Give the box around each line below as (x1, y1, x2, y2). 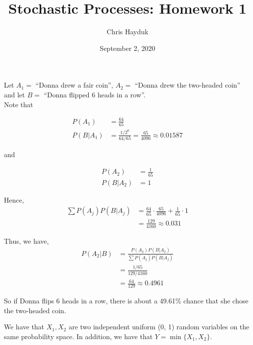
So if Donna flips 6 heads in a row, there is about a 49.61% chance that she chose (4, 295, 249, 305)
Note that (4, 99, 33, 109)
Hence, (4, 194, 24, 205)
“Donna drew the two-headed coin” (134, 80, 241, 90)
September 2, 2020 (100, 43, 155, 53)
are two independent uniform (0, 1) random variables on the (69, 322, 250, 332)
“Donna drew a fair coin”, (35, 80, 113, 90)
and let (4, 89, 25, 99)
